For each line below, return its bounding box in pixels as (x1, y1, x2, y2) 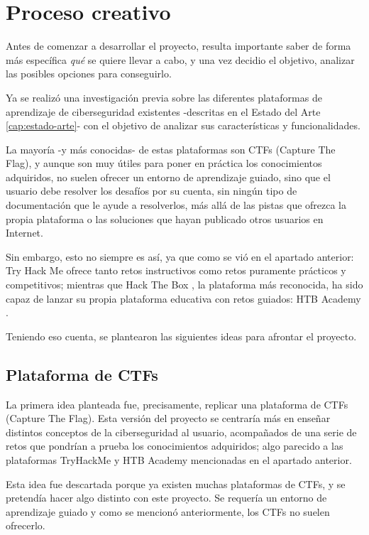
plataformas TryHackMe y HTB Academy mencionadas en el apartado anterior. (6, 452, 352, 467)
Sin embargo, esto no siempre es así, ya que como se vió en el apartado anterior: (6, 249, 354, 264)
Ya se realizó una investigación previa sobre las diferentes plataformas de (6, 90, 322, 104)
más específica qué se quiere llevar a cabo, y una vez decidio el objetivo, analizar (6, 52, 355, 67)
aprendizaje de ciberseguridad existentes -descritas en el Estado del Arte (6, 104, 321, 119)
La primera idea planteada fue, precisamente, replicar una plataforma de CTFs (6, 396, 348, 411)
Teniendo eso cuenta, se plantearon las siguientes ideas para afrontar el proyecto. (6, 328, 357, 343)
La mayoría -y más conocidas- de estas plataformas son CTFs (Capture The (6, 141, 336, 156)
